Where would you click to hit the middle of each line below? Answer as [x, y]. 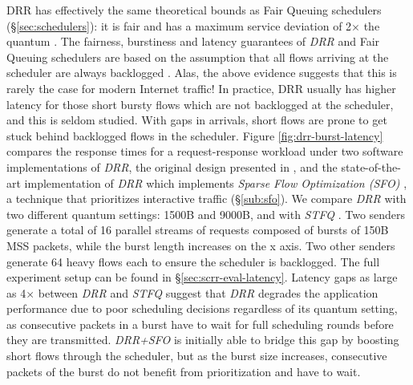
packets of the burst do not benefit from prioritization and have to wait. [184, 371]
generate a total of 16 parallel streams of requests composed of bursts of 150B [198, 230]
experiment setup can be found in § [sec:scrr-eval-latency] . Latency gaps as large [202, 277]
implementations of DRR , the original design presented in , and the [172, 166]
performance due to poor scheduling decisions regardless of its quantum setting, [202, 308]
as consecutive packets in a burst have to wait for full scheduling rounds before [200, 324]
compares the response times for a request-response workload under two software [205, 151]
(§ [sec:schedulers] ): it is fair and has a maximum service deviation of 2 [179, 25]
